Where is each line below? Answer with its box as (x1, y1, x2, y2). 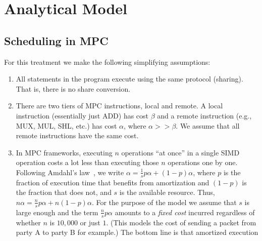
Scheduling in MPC (4, 32, 109, 48)
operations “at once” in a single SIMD (121, 147, 240, 157)
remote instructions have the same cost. (16, 130, 139, 141)
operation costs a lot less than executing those (16, 157, 159, 168)
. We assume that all (176, 120, 240, 131)
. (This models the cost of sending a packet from (106, 217, 256, 227)
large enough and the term (16, 207, 98, 217)
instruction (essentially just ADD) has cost (16, 110, 149, 120)
